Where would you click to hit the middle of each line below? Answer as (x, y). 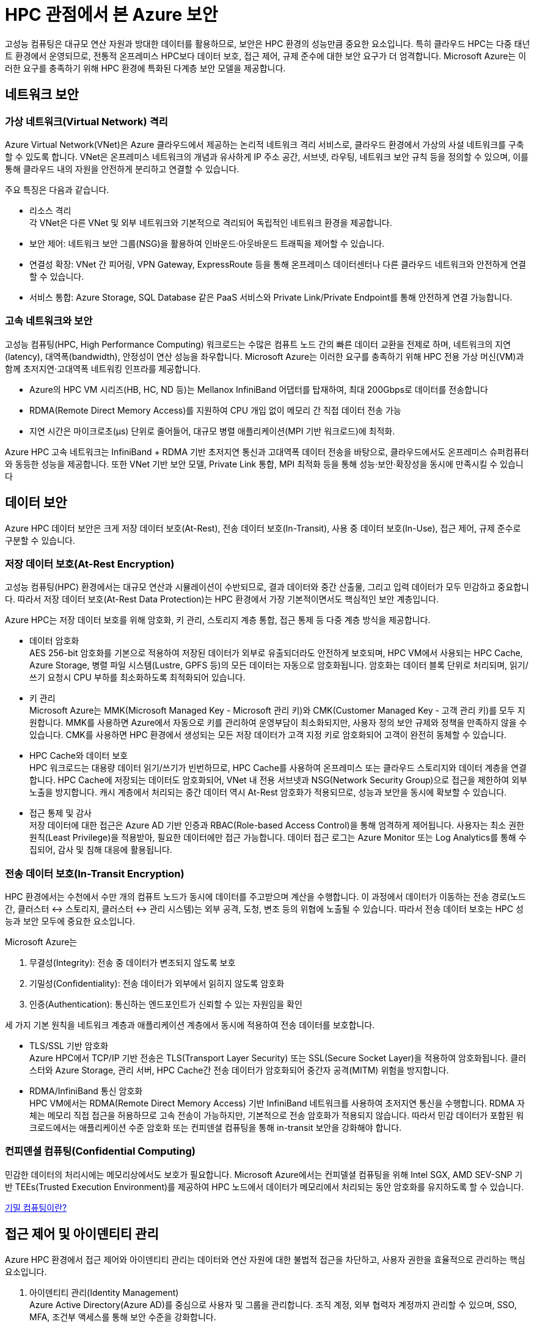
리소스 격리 (50, 210)
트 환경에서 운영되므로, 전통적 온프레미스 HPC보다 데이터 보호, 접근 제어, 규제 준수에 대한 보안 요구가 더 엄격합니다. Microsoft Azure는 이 (266, 56)
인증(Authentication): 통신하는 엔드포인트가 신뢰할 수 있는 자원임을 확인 (166, 1004)
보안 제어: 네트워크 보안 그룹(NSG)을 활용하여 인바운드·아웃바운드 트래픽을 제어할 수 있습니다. (207, 243)
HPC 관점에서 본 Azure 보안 (112, 15)
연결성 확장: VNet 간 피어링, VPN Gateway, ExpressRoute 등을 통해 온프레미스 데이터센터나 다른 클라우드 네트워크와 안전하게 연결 (278, 264)
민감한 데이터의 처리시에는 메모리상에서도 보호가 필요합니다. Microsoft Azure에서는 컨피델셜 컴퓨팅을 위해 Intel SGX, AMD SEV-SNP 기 (264, 1174)
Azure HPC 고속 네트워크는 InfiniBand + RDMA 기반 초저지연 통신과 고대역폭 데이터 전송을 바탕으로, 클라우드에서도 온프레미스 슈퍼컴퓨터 (267, 451)
